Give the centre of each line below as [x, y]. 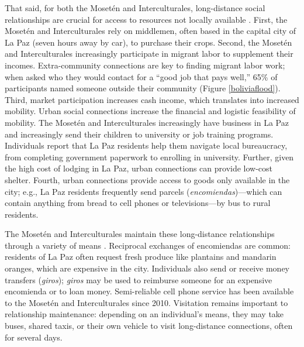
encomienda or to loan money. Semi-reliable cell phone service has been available [149, 291]
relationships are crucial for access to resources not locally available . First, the [146, 19]
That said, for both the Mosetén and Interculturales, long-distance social [135, 8]
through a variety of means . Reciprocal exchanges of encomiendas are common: [148, 245]
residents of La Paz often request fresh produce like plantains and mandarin [141, 257]
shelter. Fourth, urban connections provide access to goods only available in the [147, 179]
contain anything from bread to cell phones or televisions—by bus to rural [138, 203]
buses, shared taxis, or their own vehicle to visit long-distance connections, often [149, 326]
